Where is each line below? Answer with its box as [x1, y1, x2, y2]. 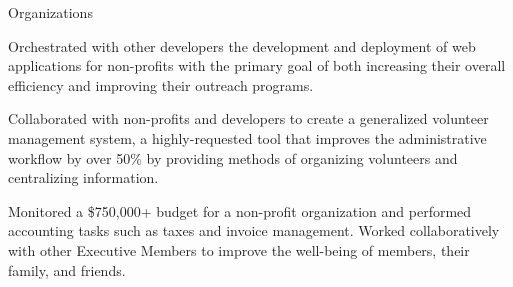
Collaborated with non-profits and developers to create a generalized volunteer [8, 108, 489, 129]
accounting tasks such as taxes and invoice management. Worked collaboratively [8, 220, 500, 241]
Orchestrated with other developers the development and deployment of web [8, 35, 476, 56]
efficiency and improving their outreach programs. [8, 74, 314, 95]
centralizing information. [8, 167, 159, 188]
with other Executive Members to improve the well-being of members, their [8, 239, 470, 260]
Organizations [8, 2, 93, 22]
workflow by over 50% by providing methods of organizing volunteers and [8, 147, 458, 168]
